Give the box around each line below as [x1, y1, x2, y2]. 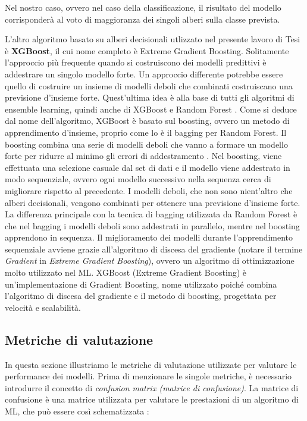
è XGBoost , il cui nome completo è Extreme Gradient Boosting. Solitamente [5, 44, 289, 57]
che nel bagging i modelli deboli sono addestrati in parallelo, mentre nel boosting [5, 219, 300, 232]
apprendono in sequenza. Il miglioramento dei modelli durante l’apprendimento [5, 231, 293, 244]
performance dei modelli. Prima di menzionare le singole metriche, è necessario [5, 370, 292, 382]
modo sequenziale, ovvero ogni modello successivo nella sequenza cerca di [5, 173, 271, 185]
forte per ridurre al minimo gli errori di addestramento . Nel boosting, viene [5, 149, 282, 162]
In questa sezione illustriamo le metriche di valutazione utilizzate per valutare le [5, 358, 297, 370]
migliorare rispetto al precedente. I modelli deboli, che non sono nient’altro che [5, 184, 293, 197]
